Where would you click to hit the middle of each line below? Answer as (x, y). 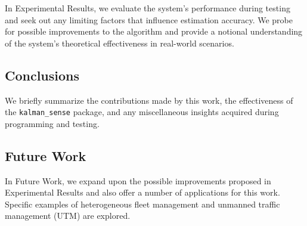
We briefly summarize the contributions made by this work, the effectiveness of (149, 100)
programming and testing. (52, 123)
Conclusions (42, 75)
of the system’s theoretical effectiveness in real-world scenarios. (120, 43)
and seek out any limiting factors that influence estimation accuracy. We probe (149, 19)
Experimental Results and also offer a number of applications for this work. (142, 192)
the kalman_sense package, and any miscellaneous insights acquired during (142, 112)
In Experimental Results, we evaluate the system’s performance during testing (148, 8)
